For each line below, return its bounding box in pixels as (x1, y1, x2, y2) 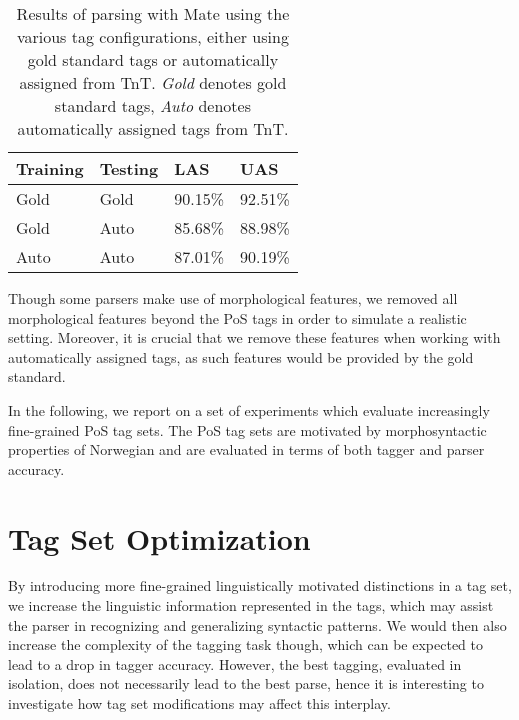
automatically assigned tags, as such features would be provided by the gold (8, 346, 474, 367)
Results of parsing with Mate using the (16, 2, 290, 25)
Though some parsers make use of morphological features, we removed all (8, 288, 458, 308)
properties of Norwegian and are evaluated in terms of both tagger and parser (8, 439, 485, 460)
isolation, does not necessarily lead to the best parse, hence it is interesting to (8, 673, 484, 694)
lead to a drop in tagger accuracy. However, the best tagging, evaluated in (8, 653, 462, 674)
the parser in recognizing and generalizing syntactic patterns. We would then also (8, 614, 507, 635)
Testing (99, 157, 159, 180)
